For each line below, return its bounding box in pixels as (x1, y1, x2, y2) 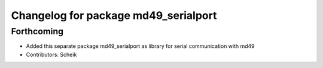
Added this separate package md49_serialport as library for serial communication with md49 (26, 43, 255, 50)
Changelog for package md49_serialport (11, 9, 217, 22)
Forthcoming (11, 26, 64, 37)
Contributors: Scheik (26, 51, 77, 58)
